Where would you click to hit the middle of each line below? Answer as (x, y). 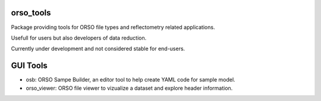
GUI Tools (29, 66)
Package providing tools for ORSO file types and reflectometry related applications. (113, 27)
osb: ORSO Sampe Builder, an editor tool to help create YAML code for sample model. (130, 80)
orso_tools (31, 13)
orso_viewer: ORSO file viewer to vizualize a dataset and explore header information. (129, 88)
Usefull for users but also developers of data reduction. (79, 38)
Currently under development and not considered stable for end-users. (98, 49)
